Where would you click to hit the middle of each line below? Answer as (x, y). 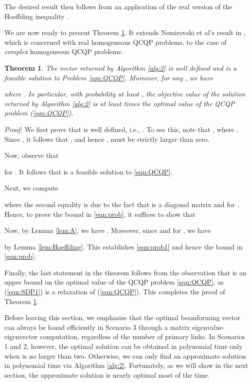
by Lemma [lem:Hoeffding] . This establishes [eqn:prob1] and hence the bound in (124, 246)
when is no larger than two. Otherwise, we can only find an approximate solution (125, 355)
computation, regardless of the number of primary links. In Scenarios (142, 336)
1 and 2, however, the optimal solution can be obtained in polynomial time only (124, 346)
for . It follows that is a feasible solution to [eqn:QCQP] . (89, 171)
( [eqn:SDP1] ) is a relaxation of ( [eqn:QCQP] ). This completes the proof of (115, 292)
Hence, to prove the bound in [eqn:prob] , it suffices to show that (100, 214)
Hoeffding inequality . (37, 16)
